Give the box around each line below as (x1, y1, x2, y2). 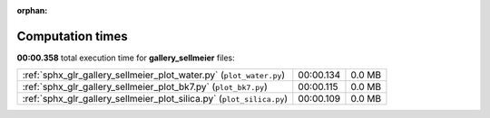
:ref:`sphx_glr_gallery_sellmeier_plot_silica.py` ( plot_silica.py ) (22, 93, 289, 105)
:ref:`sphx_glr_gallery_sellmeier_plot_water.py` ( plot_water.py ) (22, 68, 286, 81)
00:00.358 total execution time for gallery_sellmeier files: (16, 52, 235, 63)
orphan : (16, 5, 48, 15)
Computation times (16, 28, 128, 44)
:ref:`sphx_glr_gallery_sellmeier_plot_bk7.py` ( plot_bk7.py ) (22, 81, 268, 94)
